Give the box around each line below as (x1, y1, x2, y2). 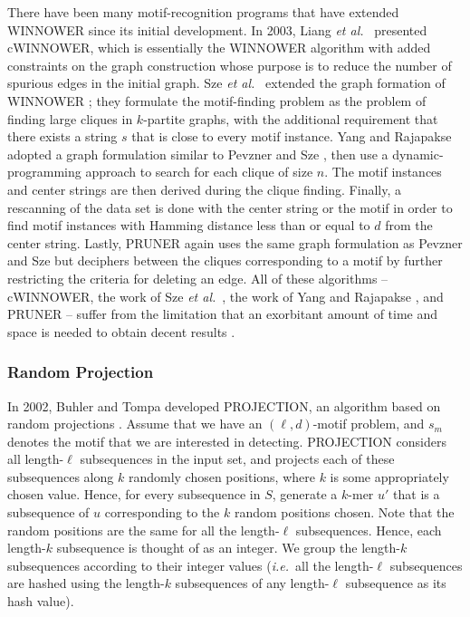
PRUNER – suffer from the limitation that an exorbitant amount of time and (7, 304, 438, 323)
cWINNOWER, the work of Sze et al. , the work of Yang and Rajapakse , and (7, 286, 444, 305)
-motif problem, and (312, 414, 425, 433)
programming (7, 162, 82, 181)
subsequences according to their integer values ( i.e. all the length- (7, 555, 374, 574)
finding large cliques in (7, 109, 133, 128)
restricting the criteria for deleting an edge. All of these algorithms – (7, 268, 388, 287)
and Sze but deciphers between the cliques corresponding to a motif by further (7, 251, 443, 270)
